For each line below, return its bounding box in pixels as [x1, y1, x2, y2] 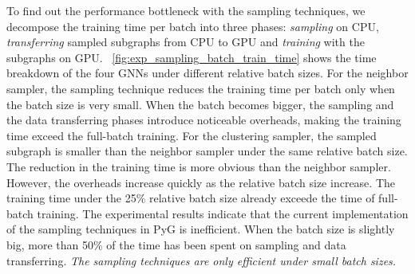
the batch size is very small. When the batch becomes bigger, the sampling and [6, 96, 394, 112]
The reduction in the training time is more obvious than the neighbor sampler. [6, 158, 391, 174]
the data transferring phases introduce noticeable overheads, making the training [6, 112, 401, 128]
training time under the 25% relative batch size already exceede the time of [6, 190, 375, 206]
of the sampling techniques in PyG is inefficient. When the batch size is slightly [6, 221, 395, 237]
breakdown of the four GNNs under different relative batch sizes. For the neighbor [6, 65, 409, 81]
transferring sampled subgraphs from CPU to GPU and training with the [6, 33, 365, 50]
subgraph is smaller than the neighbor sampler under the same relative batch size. [6, 143, 408, 159]
